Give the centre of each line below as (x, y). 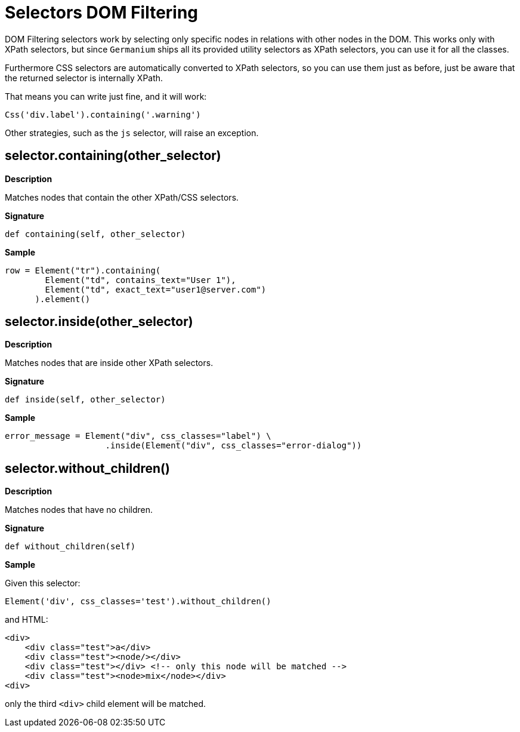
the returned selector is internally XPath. (84, 78)
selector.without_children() (87, 468)
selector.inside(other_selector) (99, 322)
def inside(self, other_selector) (85, 400)
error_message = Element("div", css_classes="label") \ (138, 436)
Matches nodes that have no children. (79, 510)
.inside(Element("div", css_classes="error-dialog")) (233, 446)
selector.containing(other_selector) (113, 156)
